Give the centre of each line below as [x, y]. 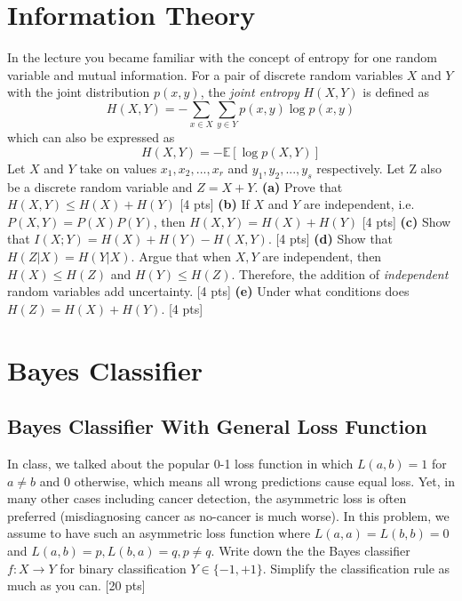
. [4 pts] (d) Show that [331, 239]
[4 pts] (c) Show [406, 221]
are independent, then [322, 256]
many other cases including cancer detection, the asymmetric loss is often [207, 498]
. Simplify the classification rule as [356, 568]
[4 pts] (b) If [215, 204]
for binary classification [123, 568]
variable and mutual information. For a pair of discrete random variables [205, 74]
